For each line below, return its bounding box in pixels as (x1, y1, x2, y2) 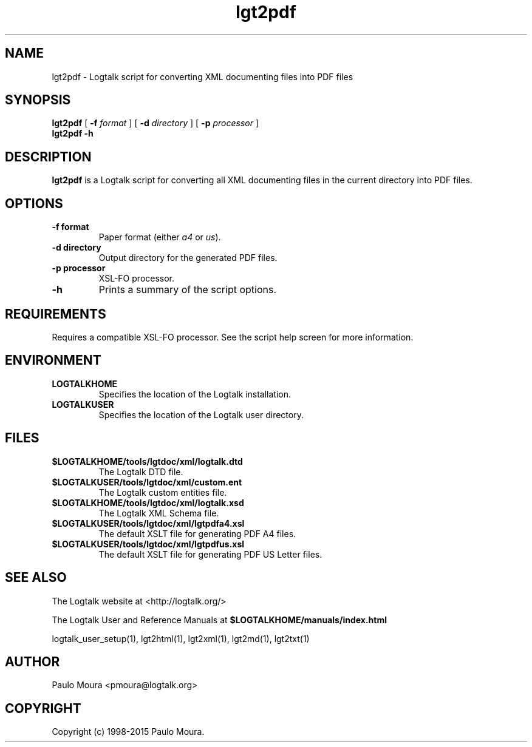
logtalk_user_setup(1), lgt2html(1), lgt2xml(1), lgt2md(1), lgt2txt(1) (52, 633, 310, 644)
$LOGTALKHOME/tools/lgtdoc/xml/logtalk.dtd (52, 456, 243, 467)
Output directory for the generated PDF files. (98, 252, 278, 263)
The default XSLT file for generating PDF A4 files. (98, 528, 296, 539)
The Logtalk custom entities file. (98, 487, 227, 498)
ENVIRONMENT (5, 353, 101, 368)
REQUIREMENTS (5, 306, 106, 322)
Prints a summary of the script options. (98, 283, 277, 296)
